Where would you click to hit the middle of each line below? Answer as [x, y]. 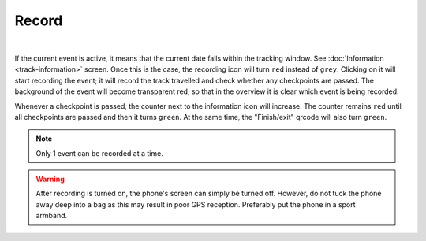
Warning [50, 179]
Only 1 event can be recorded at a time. [99, 153]
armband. [52, 216]
